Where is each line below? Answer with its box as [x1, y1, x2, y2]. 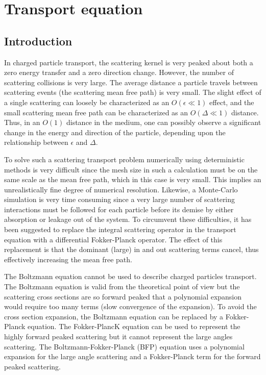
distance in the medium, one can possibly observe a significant [66, 117, 261, 128]
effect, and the [209, 96, 254, 107]
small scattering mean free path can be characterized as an [4, 107, 188, 117]
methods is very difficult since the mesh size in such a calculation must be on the [4, 164, 258, 174]
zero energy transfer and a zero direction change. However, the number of [4, 67, 234, 78]
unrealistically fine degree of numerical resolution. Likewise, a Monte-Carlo [4, 184, 238, 194]
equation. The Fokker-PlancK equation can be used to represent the [28, 321, 240, 332]
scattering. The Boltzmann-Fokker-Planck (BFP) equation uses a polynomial [4, 341, 245, 352]
